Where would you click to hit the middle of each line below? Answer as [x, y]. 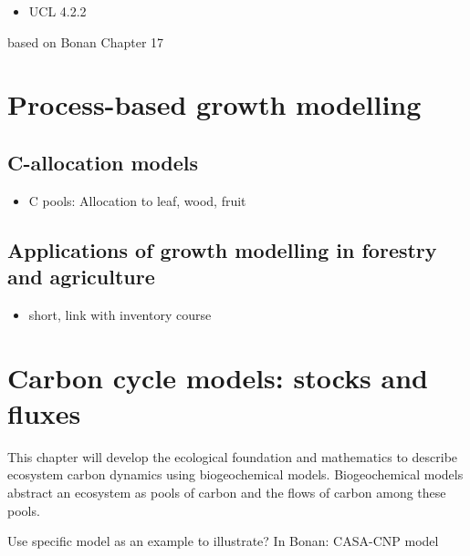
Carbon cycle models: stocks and [218, 377]
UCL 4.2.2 [57, 11]
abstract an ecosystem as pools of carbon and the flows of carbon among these [227, 493]
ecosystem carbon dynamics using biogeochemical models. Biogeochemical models [235, 474]
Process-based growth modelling [214, 104]
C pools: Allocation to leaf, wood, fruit [137, 200]
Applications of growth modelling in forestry [222, 249]
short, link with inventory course [120, 314]
